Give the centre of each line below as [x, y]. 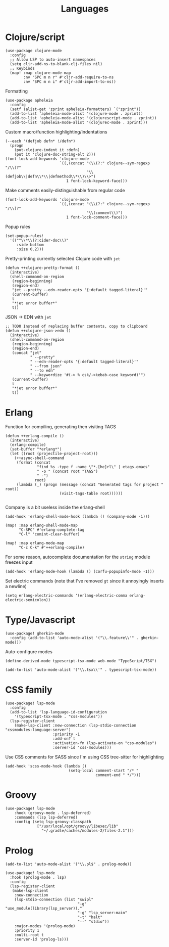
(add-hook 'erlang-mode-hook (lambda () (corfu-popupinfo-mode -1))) [80, 571]
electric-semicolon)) [28, 600]
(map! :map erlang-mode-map [35, 543]
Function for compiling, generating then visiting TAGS [61, 426]
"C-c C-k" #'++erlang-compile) [51, 547]
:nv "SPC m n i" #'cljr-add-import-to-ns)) [70, 81]
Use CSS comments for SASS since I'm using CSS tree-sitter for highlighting [84, 757]
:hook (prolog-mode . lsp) [38, 877]
